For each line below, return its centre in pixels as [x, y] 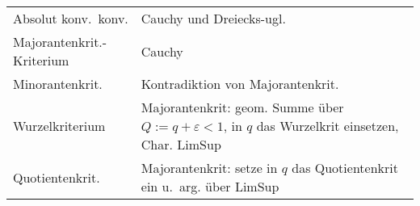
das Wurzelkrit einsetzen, [328, 126]
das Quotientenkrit [345, 168]
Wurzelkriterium [59, 126]
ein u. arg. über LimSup [210, 186]
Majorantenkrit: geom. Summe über [242, 107]
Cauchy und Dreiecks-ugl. [213, 18]
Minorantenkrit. [58, 84]
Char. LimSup [181, 144]
